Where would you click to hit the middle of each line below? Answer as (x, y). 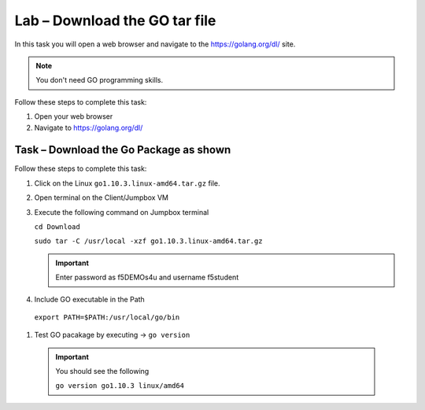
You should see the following (102, 371)
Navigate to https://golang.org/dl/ (89, 127)
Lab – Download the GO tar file (115, 20)
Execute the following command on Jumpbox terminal (122, 212)
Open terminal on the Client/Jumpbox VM (102, 198)
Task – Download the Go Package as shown (123, 150)
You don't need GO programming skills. (100, 80)
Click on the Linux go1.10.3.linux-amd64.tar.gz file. (127, 183)
